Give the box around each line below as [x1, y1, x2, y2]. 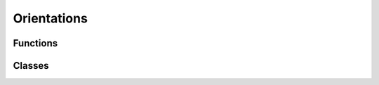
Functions [13, 37, 58, 49]
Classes [13, 60, 49, 72]
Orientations [13, 11, 88, 26]
